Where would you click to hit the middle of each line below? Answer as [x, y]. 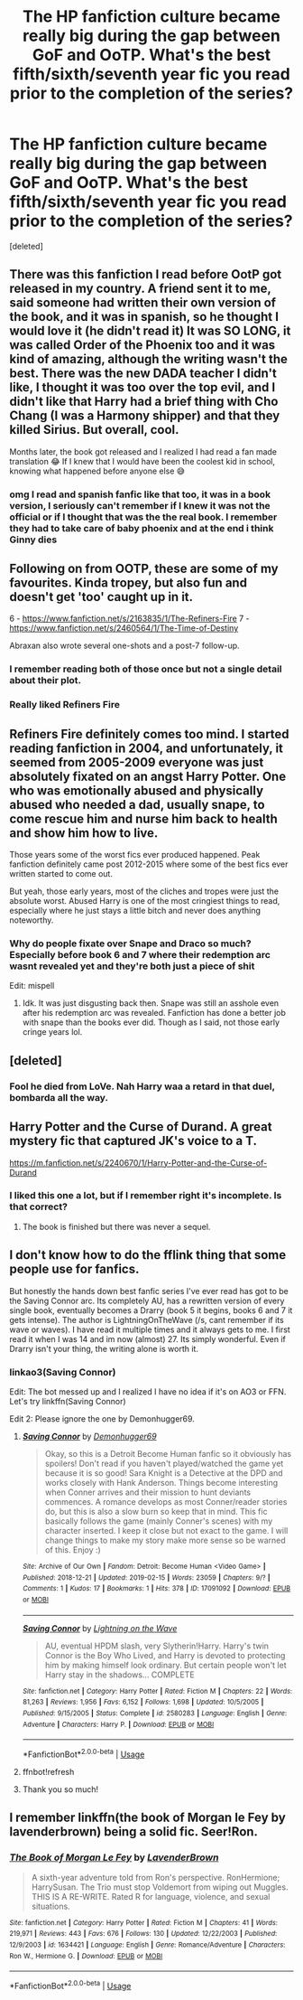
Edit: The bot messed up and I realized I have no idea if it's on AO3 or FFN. [148, 1391]
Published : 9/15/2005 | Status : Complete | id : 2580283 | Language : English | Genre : [155, 1713]
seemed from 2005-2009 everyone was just [137, 762]
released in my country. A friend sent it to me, [140, 289]
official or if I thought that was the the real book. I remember [143, 517]
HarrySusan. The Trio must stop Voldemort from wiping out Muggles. [160, 1887]
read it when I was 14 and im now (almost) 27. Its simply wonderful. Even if [147, 1338]
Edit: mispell [32, 986]
